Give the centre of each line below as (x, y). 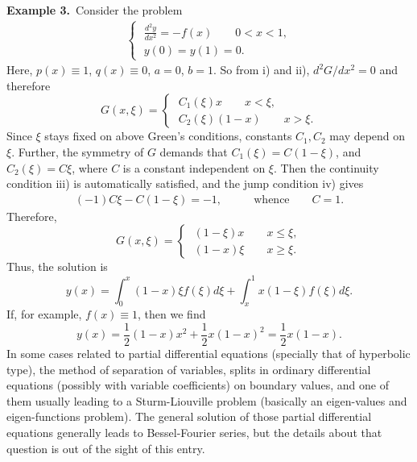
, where (90, 167)
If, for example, (44, 314)
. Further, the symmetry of (78, 152)
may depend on (367, 136)
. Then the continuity (326, 167)
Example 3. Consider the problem (95, 10)
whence (272, 200)
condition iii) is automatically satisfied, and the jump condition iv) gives (185, 183)
